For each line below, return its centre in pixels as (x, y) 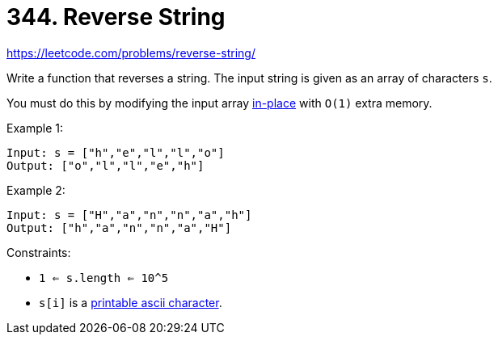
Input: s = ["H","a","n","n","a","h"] (129, 215)
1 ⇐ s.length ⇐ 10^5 (104, 278)
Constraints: (39, 252)
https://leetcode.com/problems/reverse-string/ (131, 53)
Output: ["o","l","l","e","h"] (106, 165)
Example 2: (36, 190)
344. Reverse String (116, 17)
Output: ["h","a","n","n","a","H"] (119, 227)
